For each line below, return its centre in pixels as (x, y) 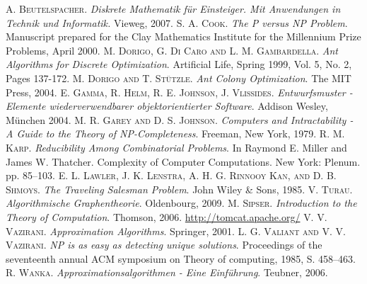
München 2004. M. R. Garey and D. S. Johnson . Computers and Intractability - (180, 119)
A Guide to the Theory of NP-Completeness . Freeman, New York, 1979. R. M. (175, 134)
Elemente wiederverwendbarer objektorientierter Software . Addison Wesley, (167, 106)
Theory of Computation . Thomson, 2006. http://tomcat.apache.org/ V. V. (167, 216)
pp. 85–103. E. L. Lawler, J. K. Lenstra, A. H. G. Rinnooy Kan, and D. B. (171, 175)
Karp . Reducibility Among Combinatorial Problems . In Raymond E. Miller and (176, 147)
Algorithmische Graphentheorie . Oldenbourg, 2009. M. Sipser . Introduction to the (181, 203)
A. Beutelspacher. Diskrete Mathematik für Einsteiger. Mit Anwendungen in (173, 8)
